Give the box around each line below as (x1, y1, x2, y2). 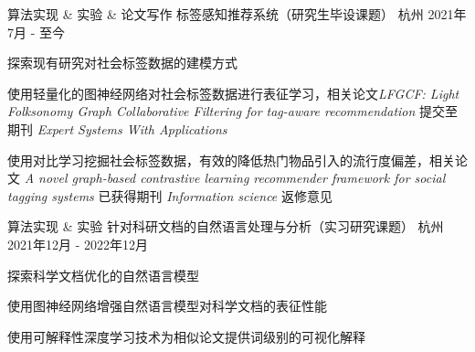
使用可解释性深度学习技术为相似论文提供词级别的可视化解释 (7, 326, 365, 346)
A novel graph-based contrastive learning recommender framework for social (24, 168, 446, 187)
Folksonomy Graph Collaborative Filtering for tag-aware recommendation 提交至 (7, 101, 459, 121)
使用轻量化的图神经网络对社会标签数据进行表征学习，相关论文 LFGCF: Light (7, 83, 459, 102)
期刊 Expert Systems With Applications (7, 119, 227, 138)
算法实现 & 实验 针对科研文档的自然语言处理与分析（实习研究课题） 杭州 (7, 217, 444, 236)
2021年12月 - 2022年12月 (7, 234, 148, 253)
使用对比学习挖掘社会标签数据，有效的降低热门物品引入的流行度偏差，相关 (7, 150, 455, 169)
